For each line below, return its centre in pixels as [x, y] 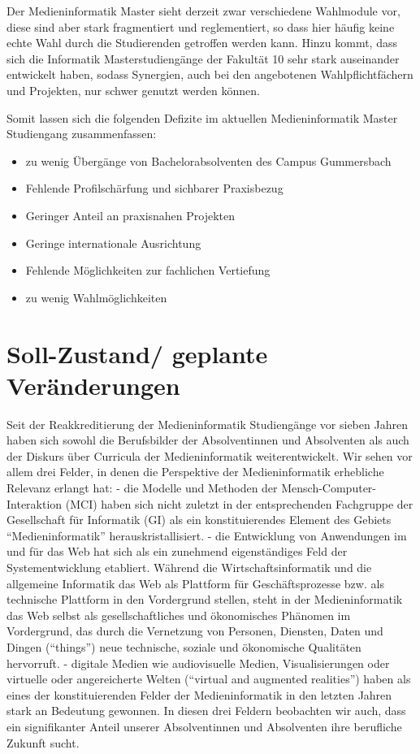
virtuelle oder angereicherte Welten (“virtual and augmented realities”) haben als [209, 679]
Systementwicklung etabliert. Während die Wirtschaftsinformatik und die [189, 567]
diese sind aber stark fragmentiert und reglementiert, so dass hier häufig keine [201, 26]
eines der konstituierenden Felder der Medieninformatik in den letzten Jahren [199, 694]
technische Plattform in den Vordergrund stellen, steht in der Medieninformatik [205, 599]
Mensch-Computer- [329, 487]
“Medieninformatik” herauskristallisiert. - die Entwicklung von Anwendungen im [207, 535]
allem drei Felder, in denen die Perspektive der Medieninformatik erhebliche [195, 472]
